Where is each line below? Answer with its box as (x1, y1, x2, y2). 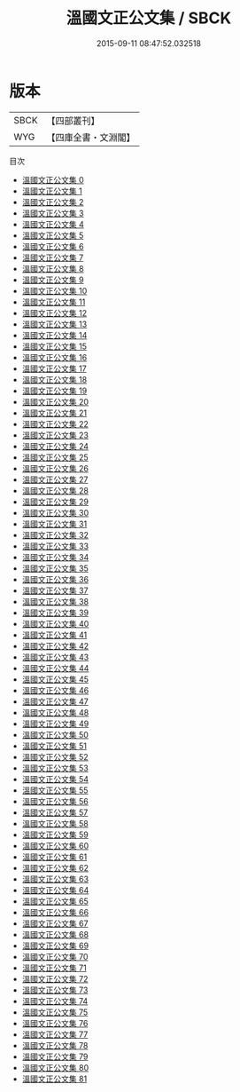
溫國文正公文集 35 (21, 563, 89, 574)
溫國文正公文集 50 (21, 729, 89, 740)
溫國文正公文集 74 (21, 995, 89, 1006)
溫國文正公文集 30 (21, 507, 89, 518)
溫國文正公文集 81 (21, 1073, 88, 1084)
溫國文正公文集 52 (21, 751, 89, 762)
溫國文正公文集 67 (21, 918, 89, 929)
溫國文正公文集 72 (21, 973, 89, 984)
